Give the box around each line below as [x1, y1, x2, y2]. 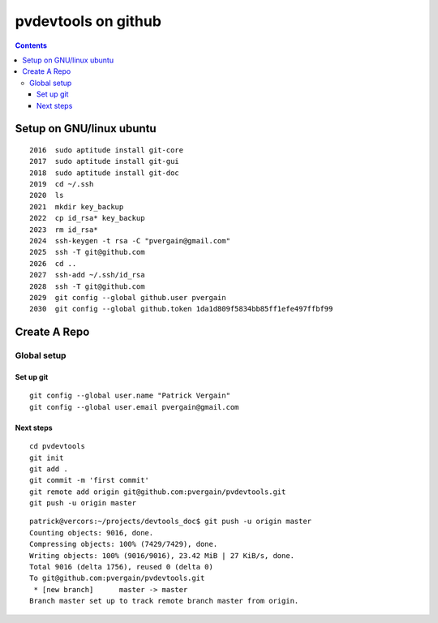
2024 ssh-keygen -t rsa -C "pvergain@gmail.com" [29, 236, 231, 246]
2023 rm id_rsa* [29, 225, 98, 234]
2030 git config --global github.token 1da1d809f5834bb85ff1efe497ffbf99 [29, 304, 333, 314]
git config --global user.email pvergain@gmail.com [29, 402, 239, 411]
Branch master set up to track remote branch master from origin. [29, 596, 299, 606]
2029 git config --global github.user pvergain [29, 293, 226, 302]
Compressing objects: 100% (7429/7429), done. [29, 539, 218, 549]
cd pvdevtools [29, 442, 85, 451]
